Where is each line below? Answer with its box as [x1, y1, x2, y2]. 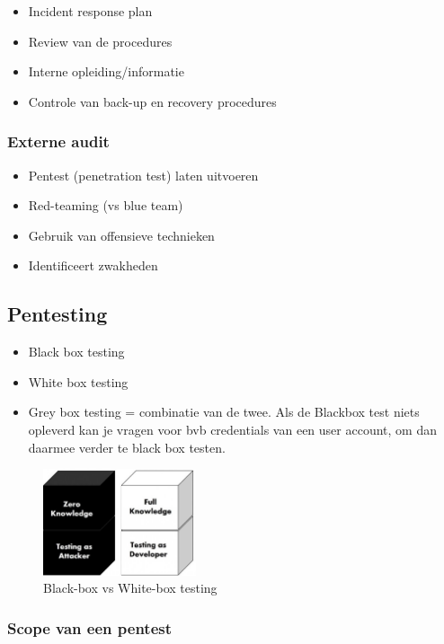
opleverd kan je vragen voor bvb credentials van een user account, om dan [28, 419, 437, 438]
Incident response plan [28, 2, 153, 20]
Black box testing [28, 342, 125, 361]
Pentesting [7, 300, 108, 328]
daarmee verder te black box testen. [28, 437, 226, 456]
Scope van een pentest [7, 616, 172, 639]
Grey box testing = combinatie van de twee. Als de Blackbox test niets [28, 402, 420, 421]
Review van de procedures [28, 31, 173, 50]
